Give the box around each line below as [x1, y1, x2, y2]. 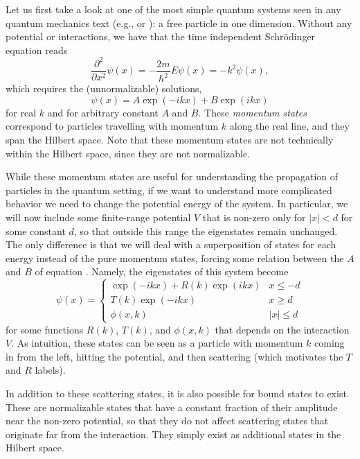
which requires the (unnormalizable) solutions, [6, 81, 202, 96]
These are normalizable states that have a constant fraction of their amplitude [6, 399, 338, 414]
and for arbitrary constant [47, 105, 159, 119]
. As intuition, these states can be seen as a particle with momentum [11, 336, 303, 350]
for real [6, 105, 37, 119]
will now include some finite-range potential [6, 210, 191, 225]
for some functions [6, 322, 84, 336]
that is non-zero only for [202, 210, 306, 225]
